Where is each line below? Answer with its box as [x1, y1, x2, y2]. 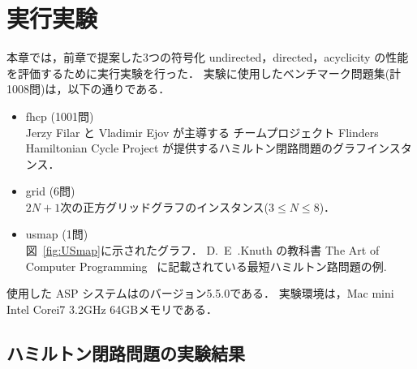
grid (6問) [25, 182, 75, 200]
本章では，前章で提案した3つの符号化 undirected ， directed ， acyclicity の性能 [6, 49, 409, 66]
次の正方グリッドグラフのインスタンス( [60, 198, 269, 215]
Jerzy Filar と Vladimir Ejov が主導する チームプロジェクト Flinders [25, 123, 379, 140]
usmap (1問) [25, 225, 88, 242]
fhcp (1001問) [25, 107, 94, 124]
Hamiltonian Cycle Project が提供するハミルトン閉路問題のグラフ [25, 139, 368, 157]
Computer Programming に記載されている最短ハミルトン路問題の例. [25, 257, 387, 274]
